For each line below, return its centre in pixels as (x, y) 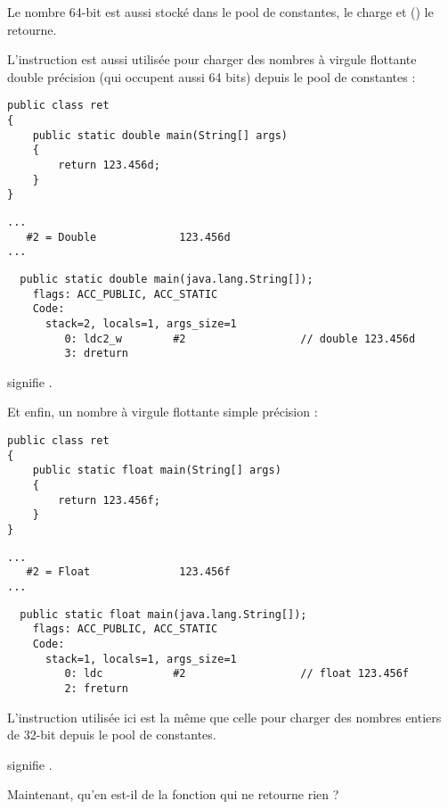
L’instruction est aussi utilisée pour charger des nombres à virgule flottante (212, 59)
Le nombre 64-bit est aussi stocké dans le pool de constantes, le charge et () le (220, 12)
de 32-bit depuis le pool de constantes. (112, 735)
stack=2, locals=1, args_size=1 (141, 323)
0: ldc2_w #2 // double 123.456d (240, 338)
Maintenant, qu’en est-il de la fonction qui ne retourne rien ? (173, 794)
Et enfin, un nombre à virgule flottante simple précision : (163, 412)
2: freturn (97, 688)
